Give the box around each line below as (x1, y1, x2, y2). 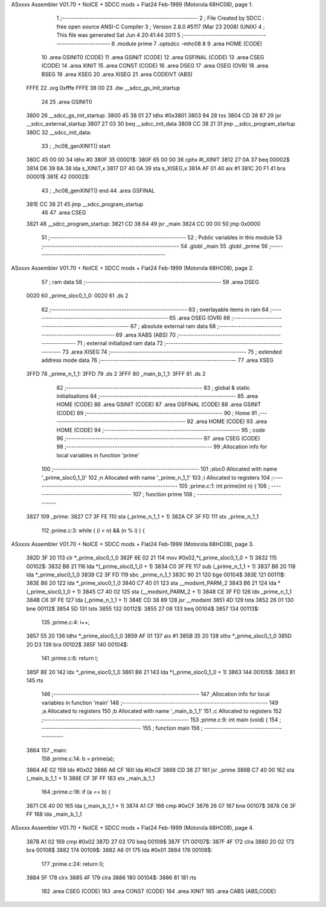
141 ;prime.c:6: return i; (41, 654, 99, 662)
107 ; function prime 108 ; (133, 491, 196, 498)
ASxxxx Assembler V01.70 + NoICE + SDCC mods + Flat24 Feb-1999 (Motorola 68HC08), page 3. (11, 540, 254, 547)
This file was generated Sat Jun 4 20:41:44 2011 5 (56, 31, 181, 39)
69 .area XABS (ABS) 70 (115, 331, 176, 338)
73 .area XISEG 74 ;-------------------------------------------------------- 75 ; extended (62, 348, 282, 355)
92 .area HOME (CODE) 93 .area (187, 418, 267, 425)
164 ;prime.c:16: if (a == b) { (41, 789, 111, 796)
